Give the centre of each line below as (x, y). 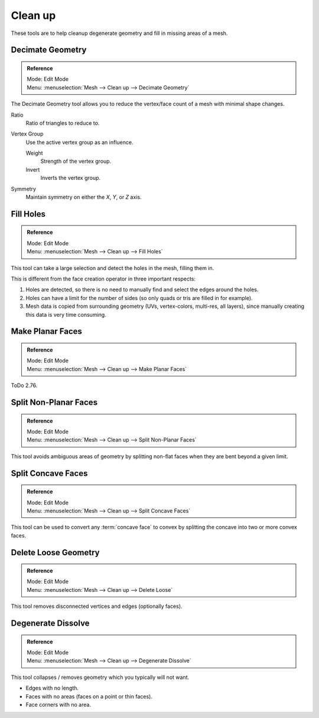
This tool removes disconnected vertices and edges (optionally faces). (97, 606)
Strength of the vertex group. (76, 161)
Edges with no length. (52, 688)
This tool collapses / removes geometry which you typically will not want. (100, 677)
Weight (35, 153)
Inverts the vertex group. (70, 178)
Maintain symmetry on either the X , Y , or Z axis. (84, 197)
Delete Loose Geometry (55, 553)
